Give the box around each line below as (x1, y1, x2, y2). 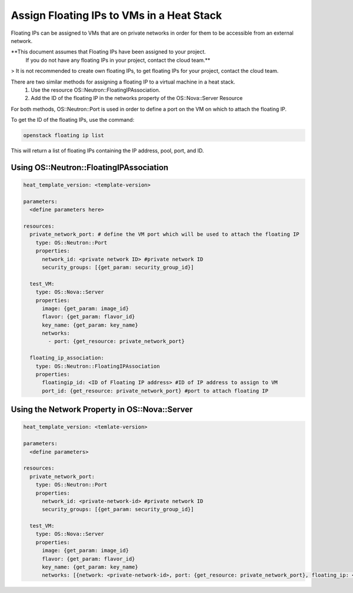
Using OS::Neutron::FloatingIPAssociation (11, 162, 169, 172)
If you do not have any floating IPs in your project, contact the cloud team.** (25, 56, 211, 64)
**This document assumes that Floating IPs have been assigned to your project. (11, 48, 206, 55)
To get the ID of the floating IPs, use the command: (11, 116, 135, 124)
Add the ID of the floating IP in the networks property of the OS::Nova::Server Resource (31, 95, 243, 102)
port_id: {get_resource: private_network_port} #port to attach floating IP (42, 387, 269, 394)
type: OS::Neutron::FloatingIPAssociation (35, 362, 160, 369)
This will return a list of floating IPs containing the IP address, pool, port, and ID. (11, 147, 204, 154)
